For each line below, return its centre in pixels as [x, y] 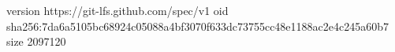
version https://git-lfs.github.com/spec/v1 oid [117, 10]
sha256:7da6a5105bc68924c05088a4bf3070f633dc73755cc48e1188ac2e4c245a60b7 [198, 26]
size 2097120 [36, 41]
